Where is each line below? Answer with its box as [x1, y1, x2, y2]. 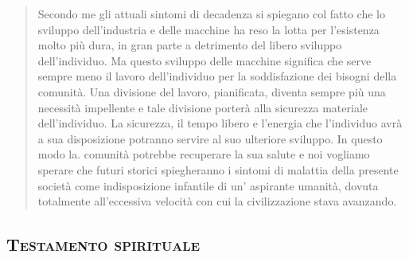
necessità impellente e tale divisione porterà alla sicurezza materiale [37, 99, 368, 115]
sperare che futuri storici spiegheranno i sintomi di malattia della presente [37, 161, 399, 178]
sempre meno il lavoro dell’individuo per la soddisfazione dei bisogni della [37, 68, 397, 84]
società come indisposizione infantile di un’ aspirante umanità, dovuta [37, 177, 379, 193]
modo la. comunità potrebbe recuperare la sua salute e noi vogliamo [37, 146, 370, 162]
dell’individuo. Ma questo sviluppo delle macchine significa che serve [37, 52, 372, 68]
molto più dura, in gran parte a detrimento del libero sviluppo [37, 37, 342, 53]
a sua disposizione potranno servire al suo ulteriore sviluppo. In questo [37, 130, 383, 147]
